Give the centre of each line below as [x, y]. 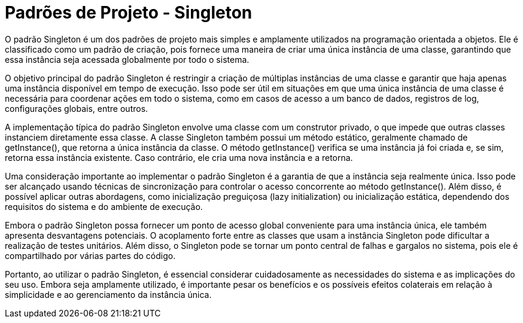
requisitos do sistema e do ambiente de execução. [104, 206]
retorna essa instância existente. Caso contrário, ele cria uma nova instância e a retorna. [179, 157]
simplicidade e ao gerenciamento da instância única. [108, 294]
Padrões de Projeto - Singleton [129, 13]
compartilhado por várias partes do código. [90, 255]
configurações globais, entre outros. [77, 108]
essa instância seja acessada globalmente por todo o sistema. [127, 59]
